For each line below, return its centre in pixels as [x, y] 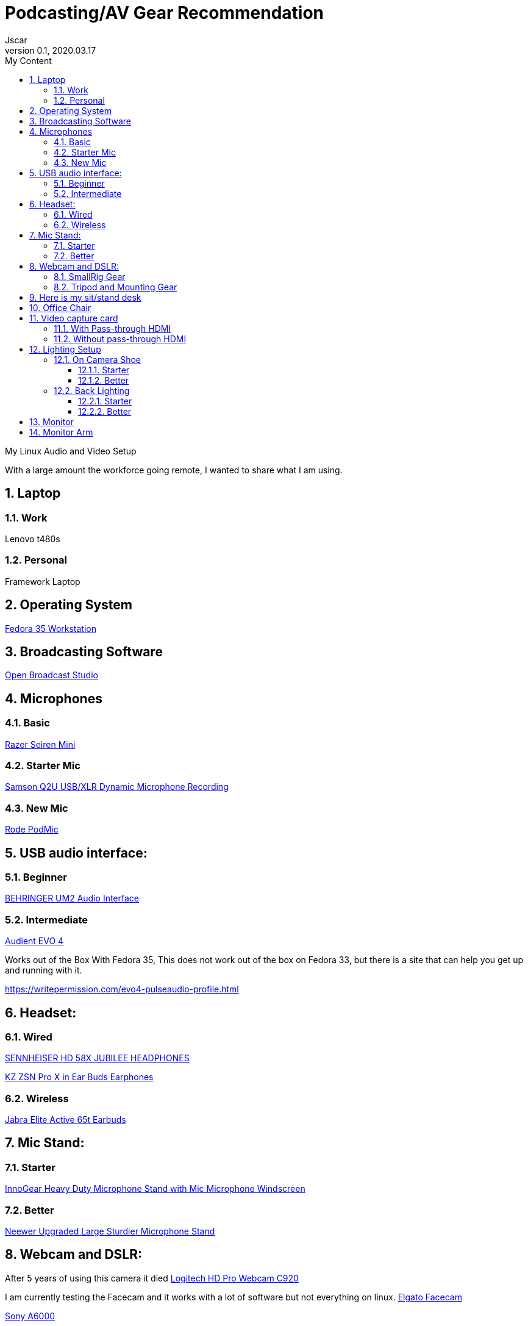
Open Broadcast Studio [52, 675]
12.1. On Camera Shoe [98, 359]
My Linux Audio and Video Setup [71, 451]
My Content [28, 60]
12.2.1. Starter [105, 401]
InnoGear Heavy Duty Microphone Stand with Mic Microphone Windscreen [155, 1189]
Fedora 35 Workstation [51, 628]
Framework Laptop [43, 581]
